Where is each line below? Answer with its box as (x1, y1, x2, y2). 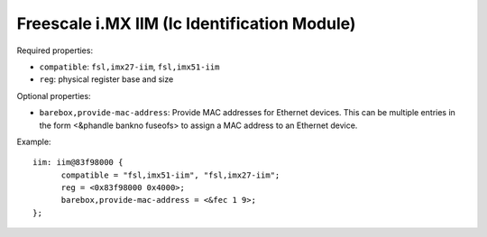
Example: (16, 136, 51, 147)
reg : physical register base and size (39, 74, 174, 85)
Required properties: (16, 45, 94, 56)
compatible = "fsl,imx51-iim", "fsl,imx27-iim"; (60, 169, 280, 180)
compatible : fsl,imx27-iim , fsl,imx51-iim (39, 61, 220, 72)
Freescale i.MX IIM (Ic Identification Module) (16, 14, 356, 33)
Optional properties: (16, 90, 91, 101)
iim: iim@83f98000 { (32, 158, 124, 168)
